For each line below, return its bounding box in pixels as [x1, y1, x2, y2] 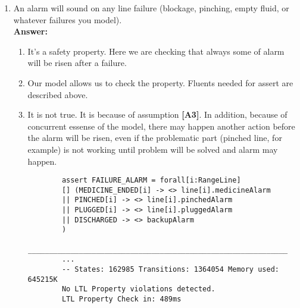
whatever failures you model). [13, 13, 122, 26]
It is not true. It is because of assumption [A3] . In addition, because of [27, 108, 287, 121]
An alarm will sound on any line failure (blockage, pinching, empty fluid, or [13, 2, 289, 14]
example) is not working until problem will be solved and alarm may [27, 143, 278, 155]
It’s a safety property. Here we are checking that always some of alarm [27, 45, 285, 57]
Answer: [13, 25, 48, 37]
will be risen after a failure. [27, 56, 127, 69]
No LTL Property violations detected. [61, 285, 215, 294]
